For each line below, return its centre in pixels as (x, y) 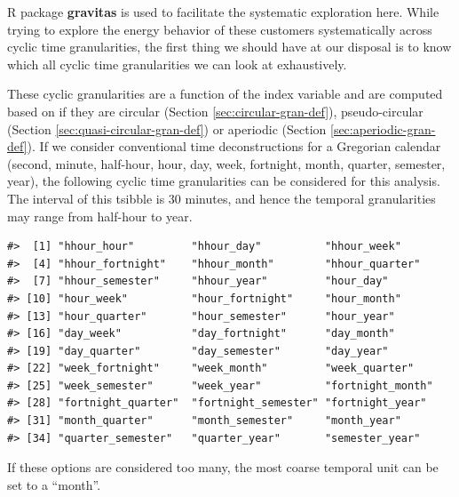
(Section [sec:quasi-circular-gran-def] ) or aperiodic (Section (167, 128)
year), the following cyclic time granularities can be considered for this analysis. (224, 181)
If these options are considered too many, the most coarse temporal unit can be (223, 467)
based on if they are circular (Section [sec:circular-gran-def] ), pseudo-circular (215, 111)
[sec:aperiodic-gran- (383, 128)
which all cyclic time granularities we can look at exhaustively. (177, 64)
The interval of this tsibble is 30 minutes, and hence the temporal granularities (222, 198)
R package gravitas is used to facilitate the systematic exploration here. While (223, 12)
